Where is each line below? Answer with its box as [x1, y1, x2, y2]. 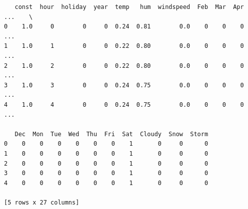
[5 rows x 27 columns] [4, 199, 79, 206]
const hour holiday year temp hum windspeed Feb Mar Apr [14, 3, 244, 10]
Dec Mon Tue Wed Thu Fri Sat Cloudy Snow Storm [14, 130, 208, 138]
